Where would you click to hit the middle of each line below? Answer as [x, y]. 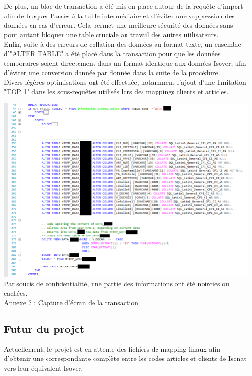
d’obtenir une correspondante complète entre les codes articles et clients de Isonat [125, 358]
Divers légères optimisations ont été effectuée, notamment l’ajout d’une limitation [125, 82]
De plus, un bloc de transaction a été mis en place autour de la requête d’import [124, 6]
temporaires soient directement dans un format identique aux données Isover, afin [125, 63]
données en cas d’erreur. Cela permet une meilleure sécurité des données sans [118, 25]
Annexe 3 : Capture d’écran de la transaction [71, 302]
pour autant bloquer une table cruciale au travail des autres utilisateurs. [111, 34]
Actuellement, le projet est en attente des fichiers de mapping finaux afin [112, 349]
